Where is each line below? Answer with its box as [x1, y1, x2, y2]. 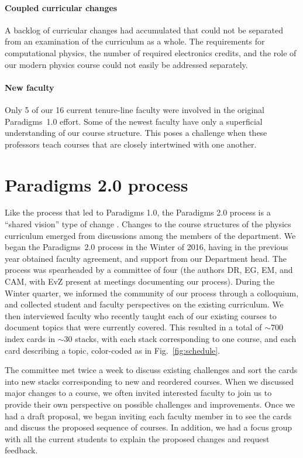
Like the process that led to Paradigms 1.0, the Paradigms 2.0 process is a [5, 206, 271, 218]
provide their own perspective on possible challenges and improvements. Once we [5, 398, 295, 410]
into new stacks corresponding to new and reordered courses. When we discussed [5, 375, 294, 387]
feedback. [5, 444, 38, 456]
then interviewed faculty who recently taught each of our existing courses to [5, 309, 277, 322]
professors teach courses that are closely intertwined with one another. [5, 138, 257, 150]
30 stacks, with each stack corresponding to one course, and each [64, 333, 297, 344]
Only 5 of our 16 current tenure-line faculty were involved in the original [5, 103, 264, 115]
